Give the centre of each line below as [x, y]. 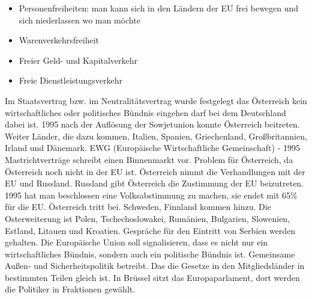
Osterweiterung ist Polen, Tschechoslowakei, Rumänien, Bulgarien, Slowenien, [148, 218]
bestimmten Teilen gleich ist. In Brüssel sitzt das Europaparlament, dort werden [152, 277]
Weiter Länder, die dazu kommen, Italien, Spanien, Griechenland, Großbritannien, [156, 136]
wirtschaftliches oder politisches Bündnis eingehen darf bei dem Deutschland [145, 112]
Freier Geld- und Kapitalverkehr [78, 60]
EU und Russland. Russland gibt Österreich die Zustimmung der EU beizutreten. [154, 183]
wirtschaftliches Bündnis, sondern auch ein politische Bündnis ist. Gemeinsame [150, 254]
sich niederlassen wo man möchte [79, 20]
